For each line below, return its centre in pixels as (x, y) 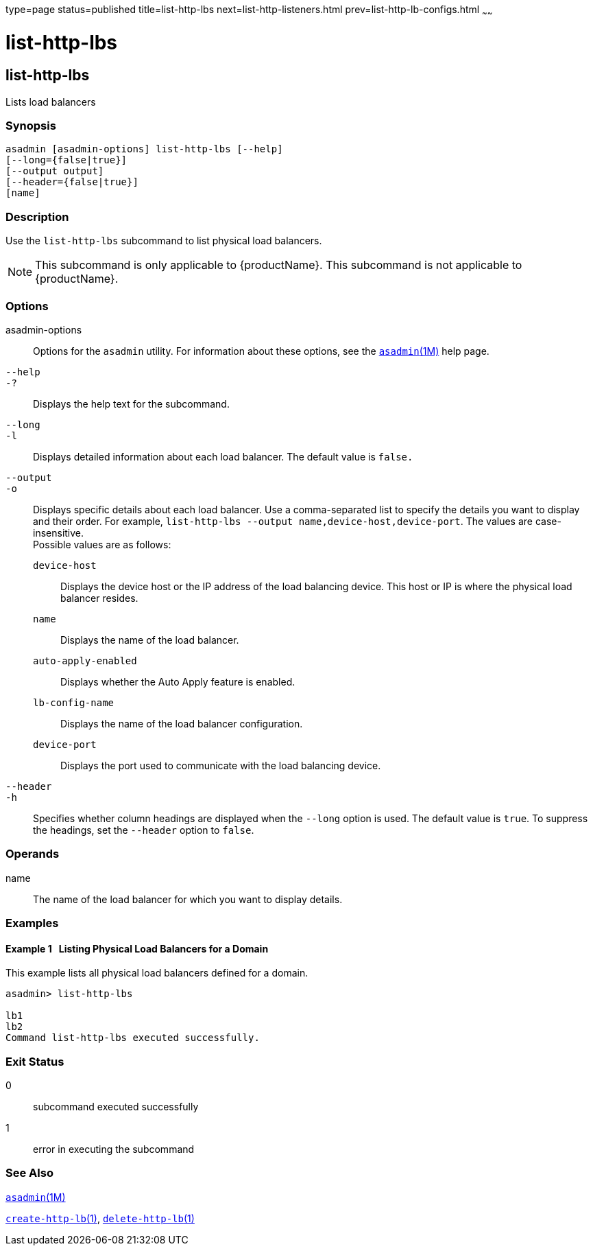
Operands (33, 854)
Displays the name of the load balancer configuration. (182, 723)
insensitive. (59, 533)
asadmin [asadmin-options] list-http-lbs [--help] (144, 149)
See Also (29, 1173)
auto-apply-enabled (85, 660)
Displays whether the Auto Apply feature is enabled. (178, 681)
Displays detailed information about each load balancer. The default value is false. (223, 456)
